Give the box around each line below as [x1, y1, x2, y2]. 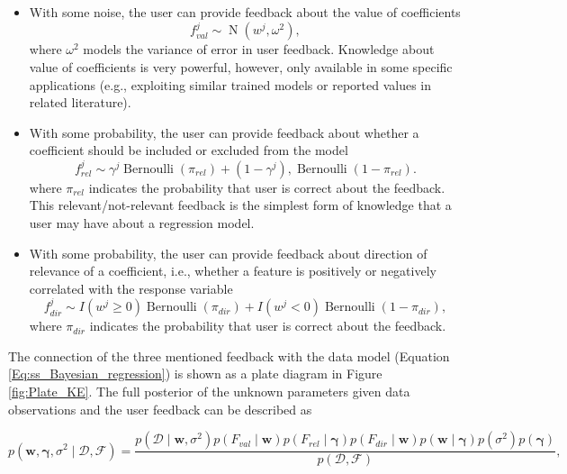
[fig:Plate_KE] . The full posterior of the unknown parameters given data [8, 381, 410, 400]
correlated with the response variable [29, 278, 233, 297]
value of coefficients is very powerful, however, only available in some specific [29, 58, 453, 76]
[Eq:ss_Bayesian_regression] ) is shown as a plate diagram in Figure [8, 364, 382, 383]
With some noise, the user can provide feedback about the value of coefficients [29, 3, 461, 21]
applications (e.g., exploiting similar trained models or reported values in [29, 75, 432, 94]
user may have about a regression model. [29, 213, 255, 232]
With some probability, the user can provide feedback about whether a [29, 123, 419, 141]
